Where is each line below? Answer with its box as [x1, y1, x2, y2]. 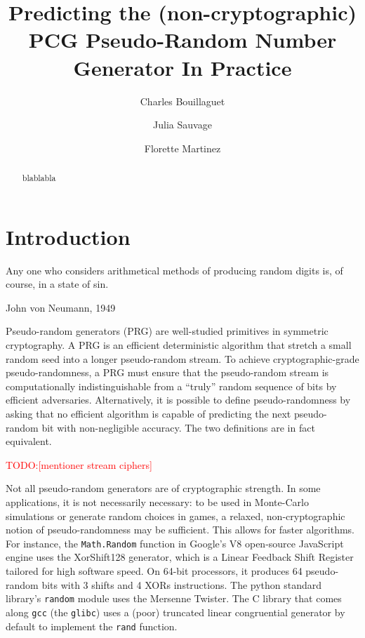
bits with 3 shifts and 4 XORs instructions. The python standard [41, 577, 322, 592]
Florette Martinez [144, 140, 221, 155]
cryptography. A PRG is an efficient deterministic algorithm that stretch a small [6, 338, 352, 352]
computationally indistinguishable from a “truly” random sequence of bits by [6, 378, 337, 393]
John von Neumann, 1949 [6, 300, 116, 314]
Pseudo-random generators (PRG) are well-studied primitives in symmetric [6, 324, 328, 338]
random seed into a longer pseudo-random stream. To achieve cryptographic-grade [6, 351, 359, 366]
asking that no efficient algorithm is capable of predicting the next [6, 406, 291, 421]
